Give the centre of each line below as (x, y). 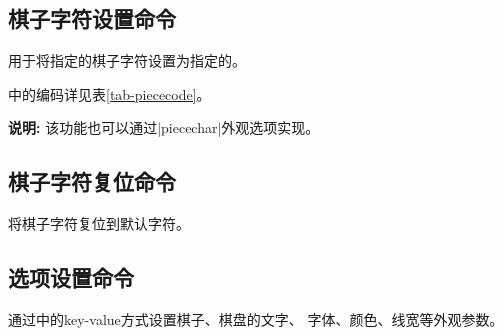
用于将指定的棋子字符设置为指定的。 (127, 60)
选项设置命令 (71, 277)
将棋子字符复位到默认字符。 (99, 223)
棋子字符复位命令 (92, 181)
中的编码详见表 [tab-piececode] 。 (109, 93)
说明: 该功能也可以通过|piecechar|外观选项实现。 (164, 127)
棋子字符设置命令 (92, 18)
